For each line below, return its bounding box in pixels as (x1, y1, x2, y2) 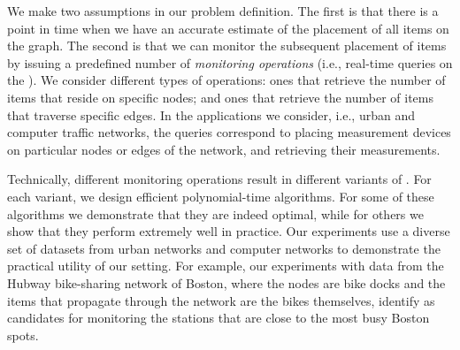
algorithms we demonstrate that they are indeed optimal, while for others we (7, 204, 424, 223)
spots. (7, 325, 39, 344)
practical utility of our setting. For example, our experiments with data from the (7, 256, 444, 275)
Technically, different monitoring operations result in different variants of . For (7, 170, 432, 188)
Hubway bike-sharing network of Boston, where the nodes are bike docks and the (7, 273, 446, 292)
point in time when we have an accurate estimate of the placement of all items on (7, 19, 449, 37)
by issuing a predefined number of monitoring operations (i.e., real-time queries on (7, 53, 453, 72)
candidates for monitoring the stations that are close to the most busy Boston (7, 308, 430, 327)
